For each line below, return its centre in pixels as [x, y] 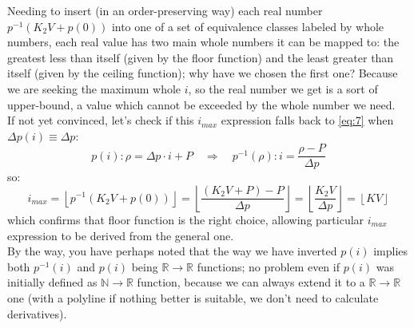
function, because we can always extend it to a [251, 282]
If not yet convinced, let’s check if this [101, 120]
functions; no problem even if [268, 266]
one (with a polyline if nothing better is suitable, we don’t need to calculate [193, 297]
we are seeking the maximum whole [94, 88]
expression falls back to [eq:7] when [307, 120]
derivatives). [37, 313]
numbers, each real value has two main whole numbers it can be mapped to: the [203, 42]
